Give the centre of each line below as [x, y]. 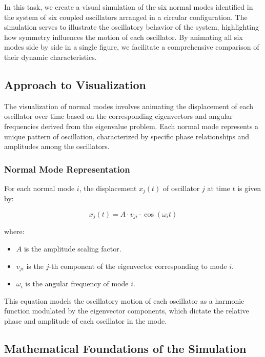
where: [14, 231]
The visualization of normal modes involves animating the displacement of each [129, 106]
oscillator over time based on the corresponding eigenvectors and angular [118, 116]
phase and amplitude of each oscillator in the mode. [86, 320]
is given [249, 188]
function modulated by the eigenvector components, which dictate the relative [127, 311]
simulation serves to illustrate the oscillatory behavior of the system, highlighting [131, 27]
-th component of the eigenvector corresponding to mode [138, 266]
